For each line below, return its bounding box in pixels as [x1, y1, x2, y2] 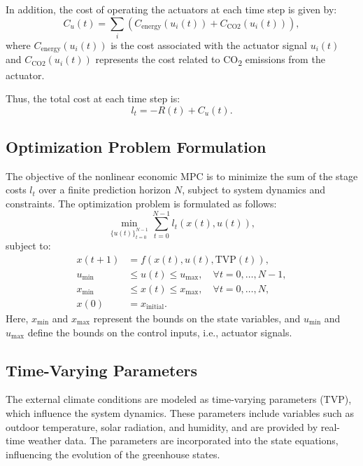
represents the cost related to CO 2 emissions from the [95, 52, 325, 69]
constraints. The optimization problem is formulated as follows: [6, 196, 277, 211]
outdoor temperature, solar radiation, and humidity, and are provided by [6, 419, 318, 434]
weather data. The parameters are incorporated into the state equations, [27, 433, 339, 448]
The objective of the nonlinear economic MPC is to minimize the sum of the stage [6, 168, 358, 183]
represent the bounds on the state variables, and [93, 310, 301, 325]
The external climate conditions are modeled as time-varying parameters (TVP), [6, 392, 352, 406]
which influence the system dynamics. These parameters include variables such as [6, 405, 355, 420]
